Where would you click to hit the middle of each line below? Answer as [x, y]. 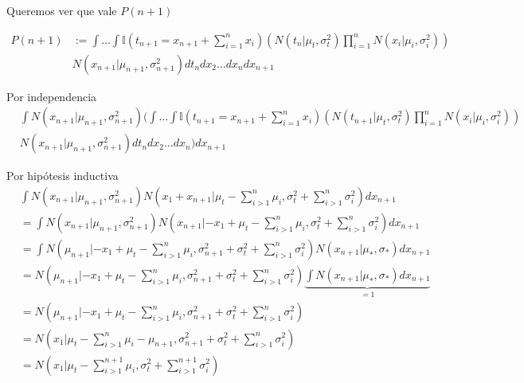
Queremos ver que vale [62, 10]
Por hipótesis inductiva [63, 176]
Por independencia [52, 96]
